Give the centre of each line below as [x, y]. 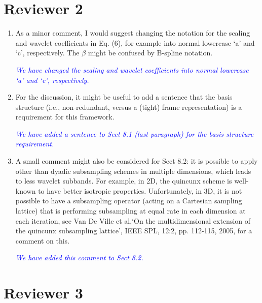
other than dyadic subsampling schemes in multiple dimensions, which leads [133, 171]
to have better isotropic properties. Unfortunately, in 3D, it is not [140, 190]
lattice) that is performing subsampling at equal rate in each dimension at [130, 211]
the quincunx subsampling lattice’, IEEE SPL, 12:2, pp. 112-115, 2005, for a [134, 231]
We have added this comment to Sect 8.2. [79, 257]
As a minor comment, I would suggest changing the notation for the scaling [133, 33]
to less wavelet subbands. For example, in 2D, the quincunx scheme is [124, 181]
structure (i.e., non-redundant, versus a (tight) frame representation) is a [129, 107]
